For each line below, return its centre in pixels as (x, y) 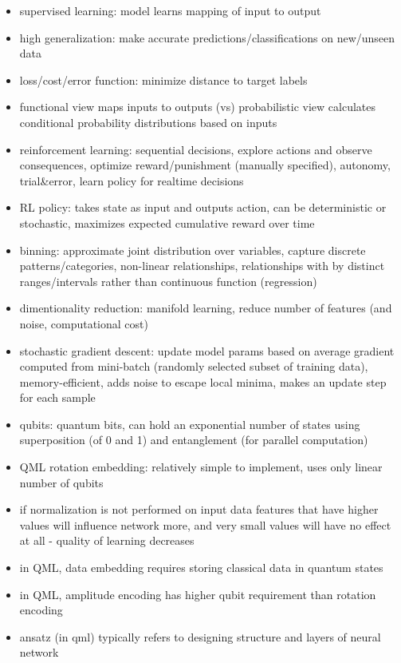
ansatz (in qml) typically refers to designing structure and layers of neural (200, 636)
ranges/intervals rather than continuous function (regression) (168, 281)
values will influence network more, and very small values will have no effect (205, 524)
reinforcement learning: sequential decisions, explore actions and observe (196, 149)
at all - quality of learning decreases (107, 540)
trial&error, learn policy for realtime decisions (132, 180)
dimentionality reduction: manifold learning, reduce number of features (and (206, 308)
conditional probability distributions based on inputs (148, 122)
